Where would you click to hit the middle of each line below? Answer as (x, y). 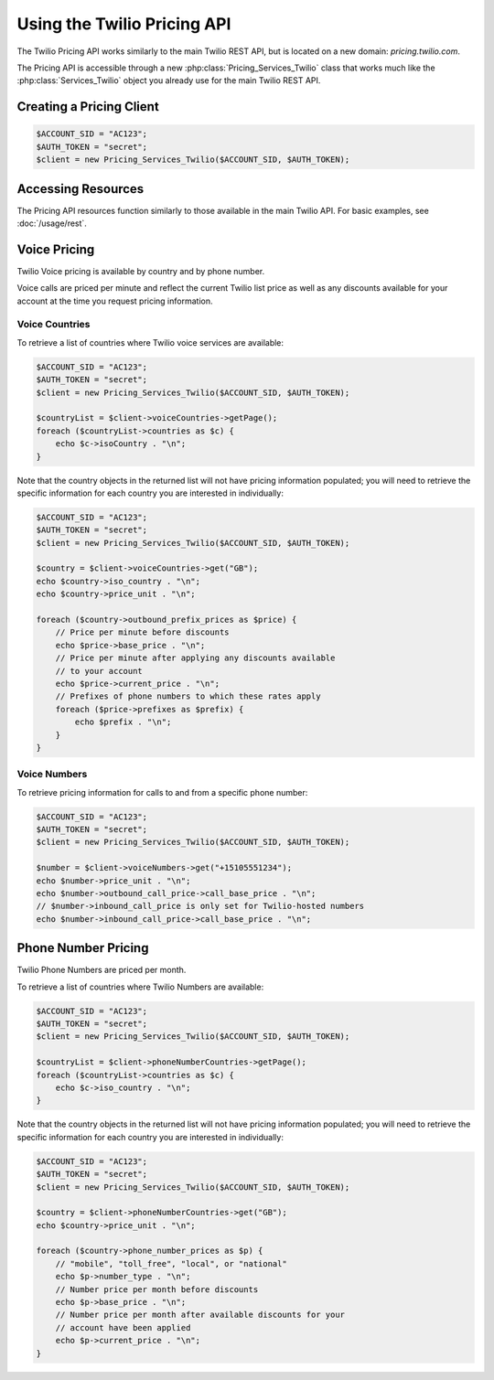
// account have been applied (123, 1327)
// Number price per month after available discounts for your (200, 1315)
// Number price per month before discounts (157, 1289)
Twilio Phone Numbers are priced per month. (102, 970)
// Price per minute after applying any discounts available (195, 658)
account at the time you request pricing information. (115, 301)
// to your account (99, 671)
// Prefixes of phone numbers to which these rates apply (188, 696)
